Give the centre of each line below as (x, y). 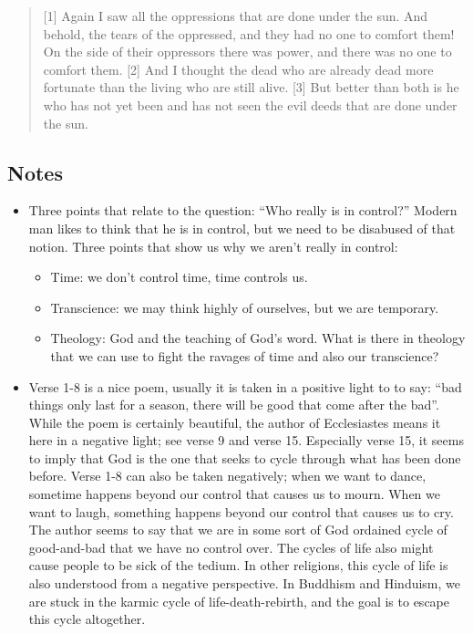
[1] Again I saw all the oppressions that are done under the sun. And (236, 16)
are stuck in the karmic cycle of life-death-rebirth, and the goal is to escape (239, 601)
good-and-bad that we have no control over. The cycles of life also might (231, 547)
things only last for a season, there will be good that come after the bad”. (234, 405)
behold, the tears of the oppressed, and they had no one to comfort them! (249, 33)
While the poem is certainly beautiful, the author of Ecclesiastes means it (235, 422)
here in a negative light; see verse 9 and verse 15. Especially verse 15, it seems (246, 440)
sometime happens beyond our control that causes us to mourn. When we (235, 494)
